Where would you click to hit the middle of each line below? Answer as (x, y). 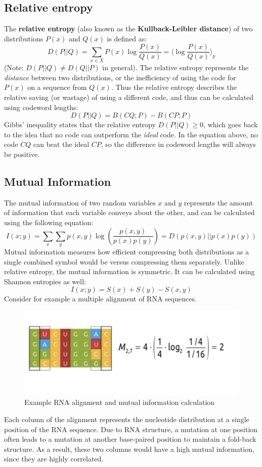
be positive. (22, 154)
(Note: (14, 67)
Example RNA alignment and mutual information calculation (120, 402)
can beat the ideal (61, 144)
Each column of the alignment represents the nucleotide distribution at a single (127, 419)
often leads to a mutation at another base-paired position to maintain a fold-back (130, 439)
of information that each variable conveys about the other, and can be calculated (129, 212)
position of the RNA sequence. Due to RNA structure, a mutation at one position (131, 429)
